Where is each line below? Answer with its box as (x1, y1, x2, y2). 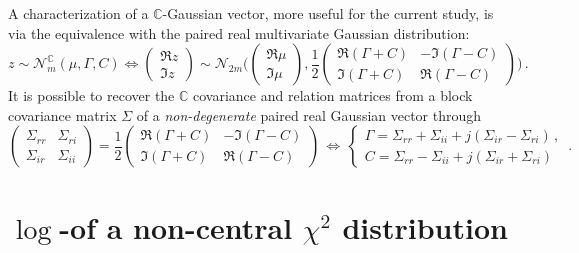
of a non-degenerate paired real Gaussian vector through (136, 104, 482, 125)
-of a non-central (59, 206, 293, 247)
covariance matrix (8, 104, 117, 125)
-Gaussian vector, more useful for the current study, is (162, 3, 494, 23)
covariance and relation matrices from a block (193, 85, 473, 106)
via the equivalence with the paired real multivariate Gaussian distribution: (8, 22, 470, 43)
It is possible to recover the (8, 85, 175, 106)
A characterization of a (8, 3, 149, 23)
